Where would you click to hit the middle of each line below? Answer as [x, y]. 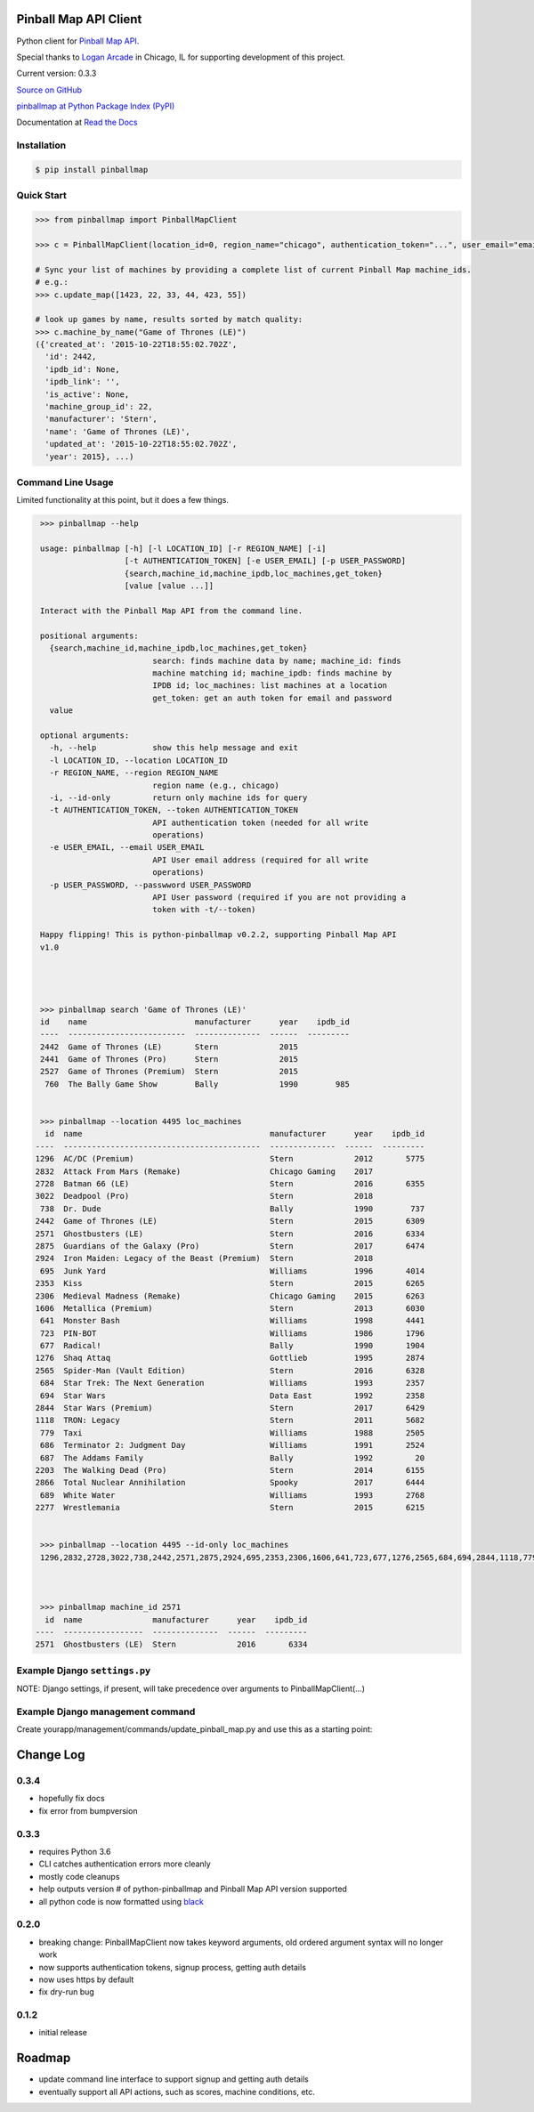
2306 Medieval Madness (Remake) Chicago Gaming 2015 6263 [230, 1296]
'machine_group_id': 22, [99, 407]
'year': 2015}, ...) [89, 457]
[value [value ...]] [169, 586]
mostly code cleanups [79, 1876]
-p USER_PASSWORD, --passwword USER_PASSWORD [150, 885]
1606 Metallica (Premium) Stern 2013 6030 [230, 1308]
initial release [63, 2033]
